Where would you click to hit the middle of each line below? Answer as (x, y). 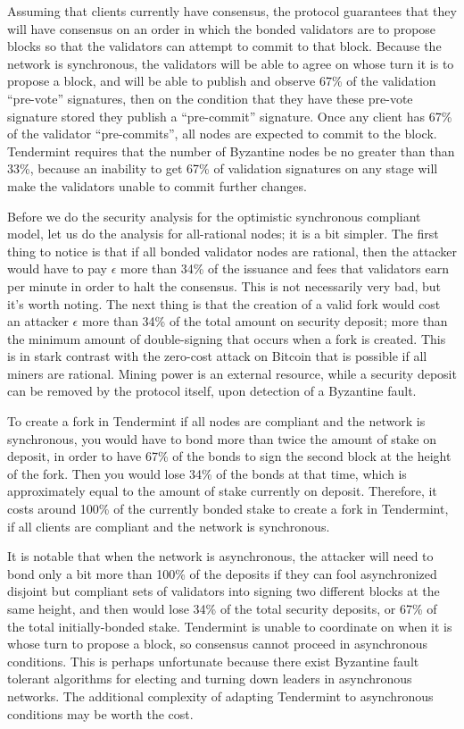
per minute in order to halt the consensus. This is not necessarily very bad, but (224, 285)
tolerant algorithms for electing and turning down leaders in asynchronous (210, 679)
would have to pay (57, 268)
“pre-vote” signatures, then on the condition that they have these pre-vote (210, 98)
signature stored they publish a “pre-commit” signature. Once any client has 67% (230, 116)
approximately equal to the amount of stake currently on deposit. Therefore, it (222, 491)
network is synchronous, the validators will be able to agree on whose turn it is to (231, 63)
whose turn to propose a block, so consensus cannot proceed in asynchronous (217, 644)
